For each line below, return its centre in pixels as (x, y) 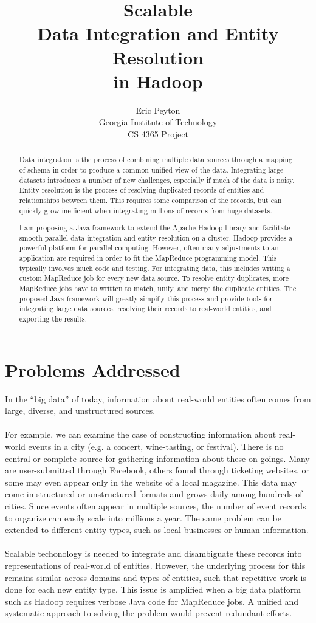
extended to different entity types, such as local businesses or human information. (157, 530)
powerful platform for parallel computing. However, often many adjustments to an (149, 248)
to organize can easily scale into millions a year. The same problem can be (143, 518)
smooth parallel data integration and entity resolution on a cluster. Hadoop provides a (156, 237)
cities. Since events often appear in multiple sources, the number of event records (156, 505)
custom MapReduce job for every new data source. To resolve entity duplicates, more (154, 278)
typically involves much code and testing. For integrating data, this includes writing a (155, 268)
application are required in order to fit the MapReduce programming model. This (148, 258)
